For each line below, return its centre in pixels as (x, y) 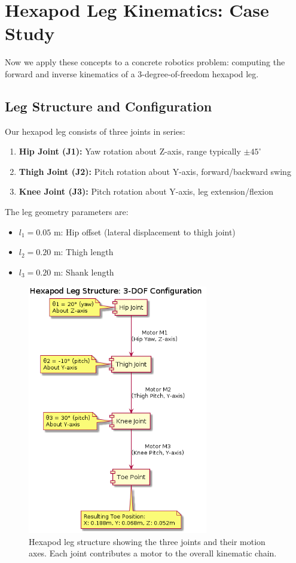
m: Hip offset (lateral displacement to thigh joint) (144, 231)
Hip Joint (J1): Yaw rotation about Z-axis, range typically (130, 151)
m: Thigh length (83, 252)
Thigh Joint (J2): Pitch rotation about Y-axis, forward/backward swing (155, 171)
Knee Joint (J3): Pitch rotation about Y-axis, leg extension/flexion (146, 191)
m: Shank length (84, 272)
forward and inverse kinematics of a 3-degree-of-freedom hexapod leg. (132, 73)
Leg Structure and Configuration (109, 106)
